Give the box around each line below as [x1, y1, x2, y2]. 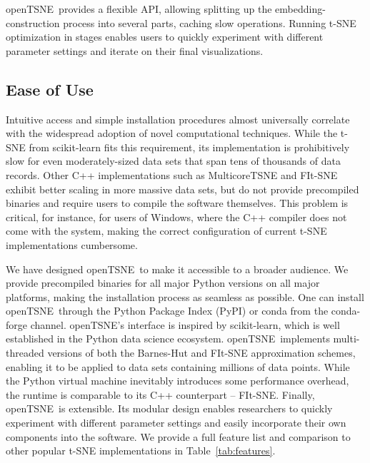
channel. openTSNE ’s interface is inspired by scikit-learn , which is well [30, 317, 340, 332]
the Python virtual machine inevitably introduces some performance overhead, [6, 373, 349, 388]
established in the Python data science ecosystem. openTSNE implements [6, 331, 330, 346]
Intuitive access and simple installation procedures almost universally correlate [6, 111, 350, 126]
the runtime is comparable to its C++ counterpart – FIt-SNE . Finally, [6, 387, 315, 402]
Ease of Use [6, 78, 94, 100]
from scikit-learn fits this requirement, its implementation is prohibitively [29, 139, 350, 154]
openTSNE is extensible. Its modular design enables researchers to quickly [6, 401, 333, 416]
